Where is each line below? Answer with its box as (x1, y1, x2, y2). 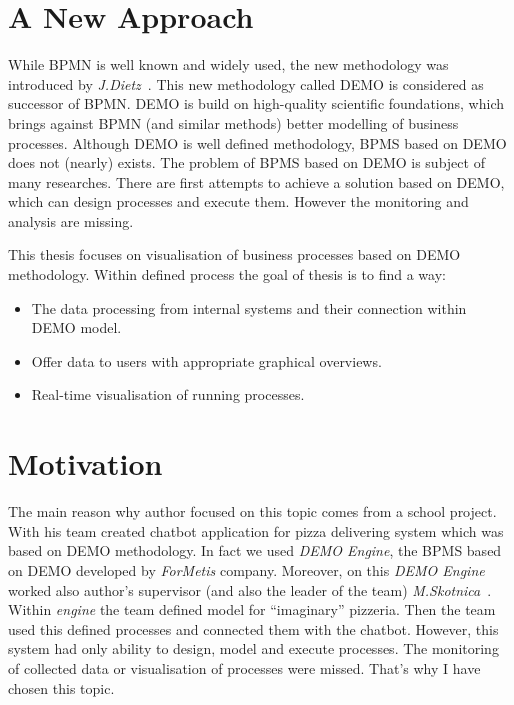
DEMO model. (31, 317, 122, 338)
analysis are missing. (8, 210, 134, 231)
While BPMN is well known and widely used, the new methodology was (8, 54, 449, 75)
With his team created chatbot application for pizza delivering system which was (8, 520, 504, 541)
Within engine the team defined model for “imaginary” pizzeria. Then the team (8, 599, 496, 620)
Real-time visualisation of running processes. (31, 384, 305, 405)
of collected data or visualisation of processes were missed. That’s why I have (8, 657, 481, 678)
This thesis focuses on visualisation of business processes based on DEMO (8, 244, 461, 265)
